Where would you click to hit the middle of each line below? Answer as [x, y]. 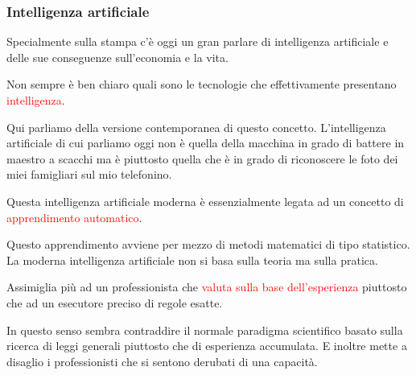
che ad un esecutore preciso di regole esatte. [115, 302]
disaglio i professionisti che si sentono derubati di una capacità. [162, 361]
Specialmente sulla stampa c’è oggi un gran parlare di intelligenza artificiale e [198, 41]
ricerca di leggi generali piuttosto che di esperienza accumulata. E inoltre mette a [207, 346]
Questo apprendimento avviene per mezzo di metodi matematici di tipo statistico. [208, 244]
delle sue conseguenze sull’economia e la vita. [117, 57]
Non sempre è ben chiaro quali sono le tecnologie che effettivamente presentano [202, 84]
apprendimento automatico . [74, 217]
